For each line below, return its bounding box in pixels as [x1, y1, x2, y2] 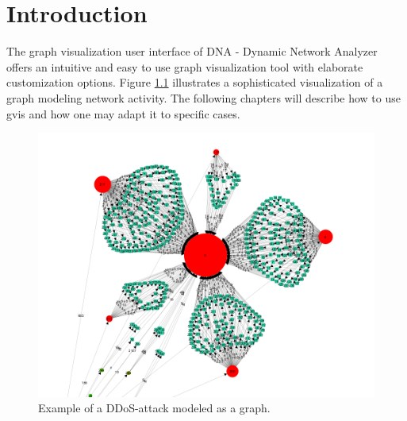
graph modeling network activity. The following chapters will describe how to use [6, 89, 401, 106]
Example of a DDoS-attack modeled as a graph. [38, 400, 271, 416]
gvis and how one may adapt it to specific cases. [6, 105, 240, 122]
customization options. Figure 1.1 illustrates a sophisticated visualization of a [6, 74, 383, 91]
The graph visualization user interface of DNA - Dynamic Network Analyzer [6, 43, 378, 60]
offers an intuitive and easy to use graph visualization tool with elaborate [6, 58, 363, 75]
